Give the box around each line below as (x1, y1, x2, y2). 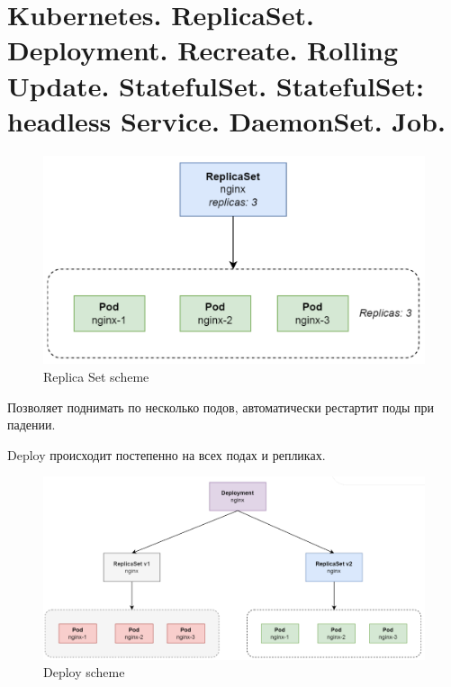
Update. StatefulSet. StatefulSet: (7, 67, 424, 104)
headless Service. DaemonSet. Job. (7, 102, 446, 139)
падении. (7, 415, 56, 434)
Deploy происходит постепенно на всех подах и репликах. (7, 445, 326, 464)
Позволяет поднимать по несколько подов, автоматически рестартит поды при (7, 397, 435, 416)
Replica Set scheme (43, 366, 149, 385)
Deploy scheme (43, 663, 125, 682)
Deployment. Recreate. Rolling (7, 32, 399, 68)
